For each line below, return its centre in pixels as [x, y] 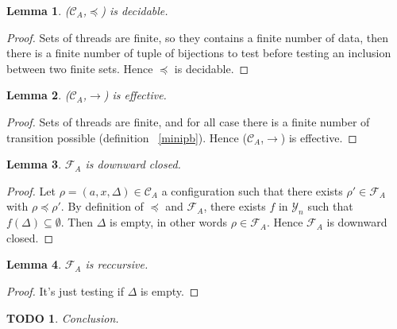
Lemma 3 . [34, 164]
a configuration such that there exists [252, 190]
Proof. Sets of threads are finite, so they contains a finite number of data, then [198, 37]
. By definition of [102, 206]
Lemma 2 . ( [38, 95]
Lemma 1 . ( [38, 10]
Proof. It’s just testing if [65, 290]
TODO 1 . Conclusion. [63, 317]
